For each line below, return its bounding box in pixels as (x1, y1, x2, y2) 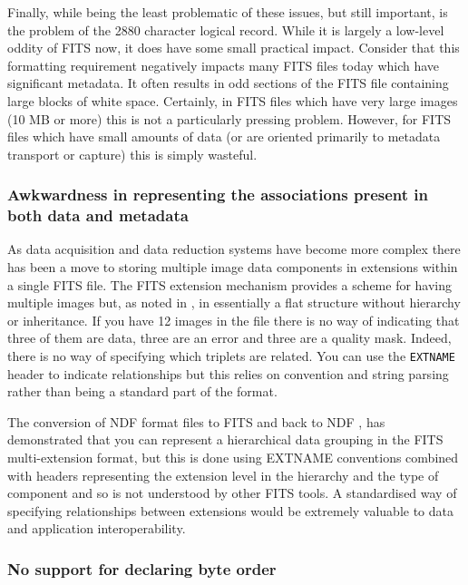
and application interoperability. (7, 519, 186, 538)
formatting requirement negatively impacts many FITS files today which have (7, 55, 440, 74)
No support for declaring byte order (7, 557, 277, 580)
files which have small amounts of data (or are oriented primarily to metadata (7, 127, 441, 146)
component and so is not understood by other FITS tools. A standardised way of (7, 483, 457, 502)
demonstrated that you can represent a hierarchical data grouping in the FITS (7, 430, 444, 449)
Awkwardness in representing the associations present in (7, 183, 429, 206)
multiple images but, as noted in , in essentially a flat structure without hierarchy (7, 293, 461, 312)
